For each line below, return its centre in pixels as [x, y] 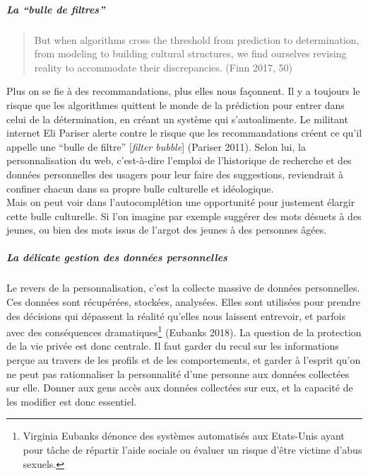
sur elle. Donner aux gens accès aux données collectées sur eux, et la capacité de [180, 388]
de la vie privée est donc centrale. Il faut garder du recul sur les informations [173, 346]
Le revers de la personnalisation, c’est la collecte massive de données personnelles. [183, 288]
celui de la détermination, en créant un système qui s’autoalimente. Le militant [177, 119]
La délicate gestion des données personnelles [117, 257]
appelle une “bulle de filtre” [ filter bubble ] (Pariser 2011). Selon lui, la [156, 146]
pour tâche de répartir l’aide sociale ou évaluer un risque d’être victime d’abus [192, 450]
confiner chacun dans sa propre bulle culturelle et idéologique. [140, 188]
